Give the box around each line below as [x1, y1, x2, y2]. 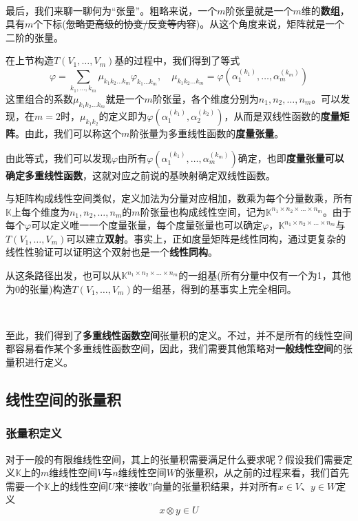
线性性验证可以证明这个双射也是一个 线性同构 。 [6, 245, 218, 259]
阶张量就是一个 [225, 3, 293, 17]
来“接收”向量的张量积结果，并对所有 [114, 478, 278, 493]
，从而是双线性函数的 [224, 108, 321, 123]
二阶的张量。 [6, 30, 63, 44]
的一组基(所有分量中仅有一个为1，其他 [178, 268, 351, 283]
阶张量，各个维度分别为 [152, 91, 259, 105]
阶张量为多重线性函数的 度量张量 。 [129, 125, 284, 140]
